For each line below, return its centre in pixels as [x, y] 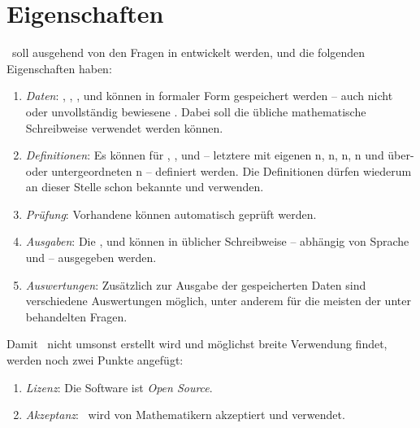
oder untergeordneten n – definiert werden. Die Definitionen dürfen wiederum [219, 170]
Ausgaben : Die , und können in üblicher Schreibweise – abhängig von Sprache [217, 241]
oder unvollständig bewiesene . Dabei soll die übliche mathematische [196, 111]
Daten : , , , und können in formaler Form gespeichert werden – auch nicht [209, 96]
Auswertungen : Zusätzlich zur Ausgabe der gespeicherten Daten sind [196, 284]
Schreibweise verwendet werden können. [124, 127]
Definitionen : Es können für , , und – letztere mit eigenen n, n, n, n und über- [220, 155]
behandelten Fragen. [76, 316]
